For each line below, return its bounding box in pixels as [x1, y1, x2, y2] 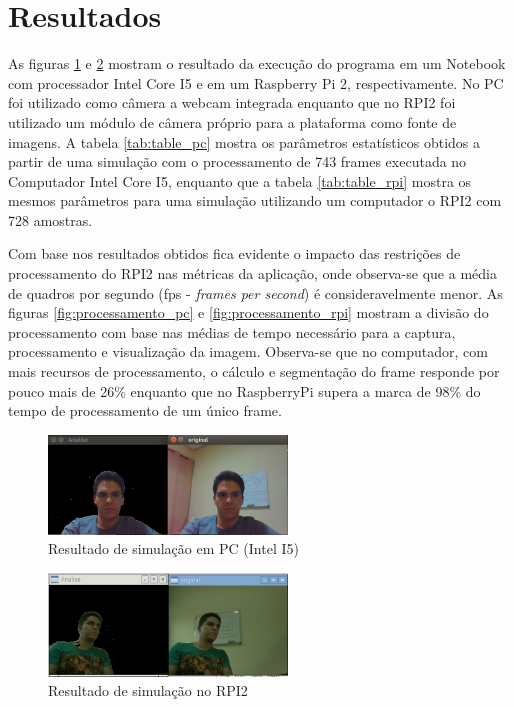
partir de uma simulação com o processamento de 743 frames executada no [8, 151, 467, 172]
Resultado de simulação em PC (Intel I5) [48, 538, 299, 559]
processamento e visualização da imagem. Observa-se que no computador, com [8, 341, 488, 362]
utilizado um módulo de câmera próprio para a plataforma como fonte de [8, 111, 457, 132]
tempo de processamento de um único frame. [8, 400, 282, 421]
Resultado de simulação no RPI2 [48, 680, 248, 701]
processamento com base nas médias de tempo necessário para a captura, [8, 321, 456, 342]
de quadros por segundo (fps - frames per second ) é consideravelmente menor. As [8, 282, 503, 303]
